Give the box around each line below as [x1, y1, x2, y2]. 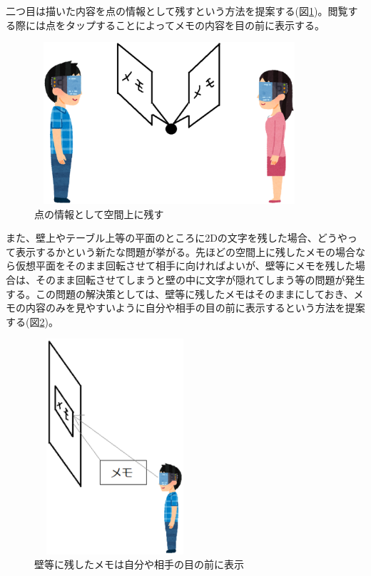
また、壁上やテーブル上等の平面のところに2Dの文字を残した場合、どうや [6, 230, 347, 245]
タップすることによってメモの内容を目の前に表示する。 [65, 17, 325, 32]
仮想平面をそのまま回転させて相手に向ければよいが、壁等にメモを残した [15, 258, 355, 273]
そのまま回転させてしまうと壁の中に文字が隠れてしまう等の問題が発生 [35, 272, 365, 287]
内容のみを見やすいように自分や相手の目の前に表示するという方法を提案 [25, 300, 365, 315]
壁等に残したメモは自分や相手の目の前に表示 [34, 557, 244, 572]
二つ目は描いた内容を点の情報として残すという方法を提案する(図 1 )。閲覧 [6, 4, 348, 18]
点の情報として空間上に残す [34, 206, 164, 221]
